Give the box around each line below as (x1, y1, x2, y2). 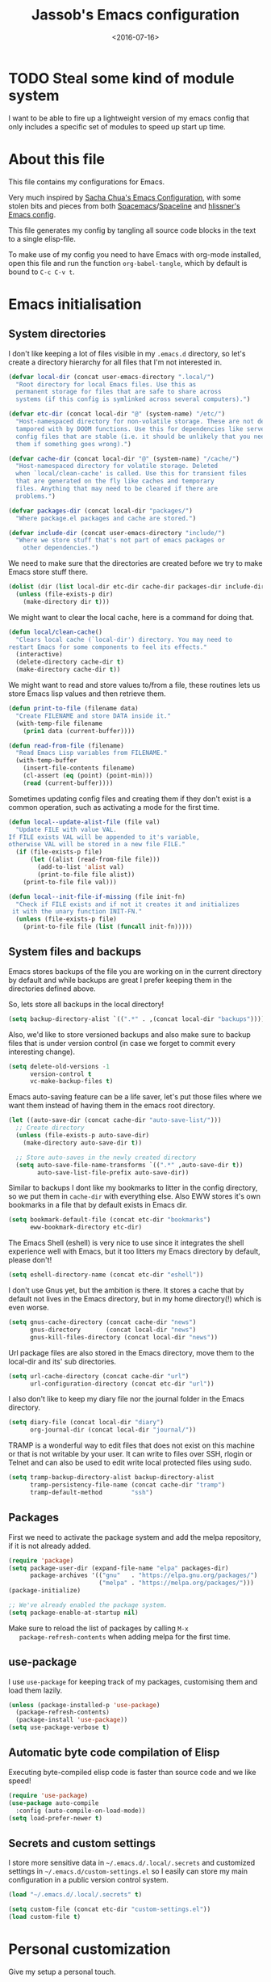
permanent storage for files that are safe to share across (15, 388, 222, 396)
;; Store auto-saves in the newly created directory (15, 1153, 197, 1162)
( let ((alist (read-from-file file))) (29, 855, 161, 864)
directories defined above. (8, 984, 96, 993)
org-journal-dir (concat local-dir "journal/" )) (29, 1426, 197, 1434)
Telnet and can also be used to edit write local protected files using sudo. (8, 1457, 252, 1468)
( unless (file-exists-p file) (15, 915, 117, 923)
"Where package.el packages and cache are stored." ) (15, 514, 197, 522)
